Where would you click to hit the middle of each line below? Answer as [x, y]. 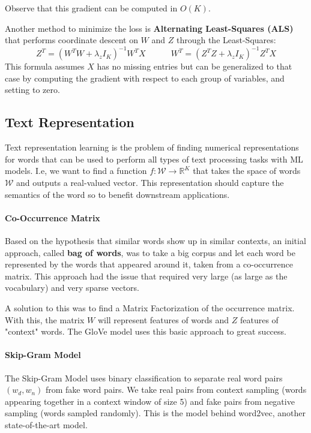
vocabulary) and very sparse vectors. [72, 288]
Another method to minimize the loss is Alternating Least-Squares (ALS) [149, 28]
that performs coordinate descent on [71, 40]
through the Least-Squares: [226, 40]
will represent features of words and [163, 319]
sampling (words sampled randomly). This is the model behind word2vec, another [155, 413]
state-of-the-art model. [46, 424]
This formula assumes [45, 66]
